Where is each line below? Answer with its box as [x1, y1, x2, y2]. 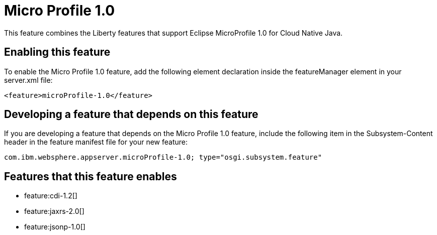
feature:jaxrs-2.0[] [24, 207, 84, 216]
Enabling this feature [4, 46, 111, 59]
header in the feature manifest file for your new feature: [4, 138, 188, 147]
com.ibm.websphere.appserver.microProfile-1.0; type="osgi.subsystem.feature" [4, 153, 322, 162]
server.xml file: [4, 75, 53, 84]
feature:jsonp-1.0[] [24, 222, 85, 231]
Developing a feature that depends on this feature [4, 108, 258, 121]
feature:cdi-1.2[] [24, 191, 77, 200]
